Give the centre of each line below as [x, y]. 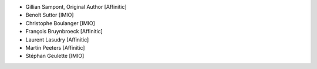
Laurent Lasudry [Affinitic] [57, 39]
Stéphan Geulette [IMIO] [55, 56]
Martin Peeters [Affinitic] [55, 47]
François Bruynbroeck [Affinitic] [64, 32]
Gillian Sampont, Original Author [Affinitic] [76, 7]
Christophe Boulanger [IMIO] [60, 23]
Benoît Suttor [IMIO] [50, 15]
